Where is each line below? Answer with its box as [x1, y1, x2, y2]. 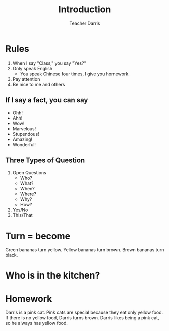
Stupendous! [12, 131, 39, 137]
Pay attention [12, 76, 40, 82]
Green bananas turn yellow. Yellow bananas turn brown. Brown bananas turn [5, 247, 164, 253]
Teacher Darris [69, 20, 100, 26]
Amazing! [12, 136, 33, 142]
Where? [20, 191, 37, 197]
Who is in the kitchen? [5, 270, 100, 281]
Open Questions [12, 170, 47, 176]
